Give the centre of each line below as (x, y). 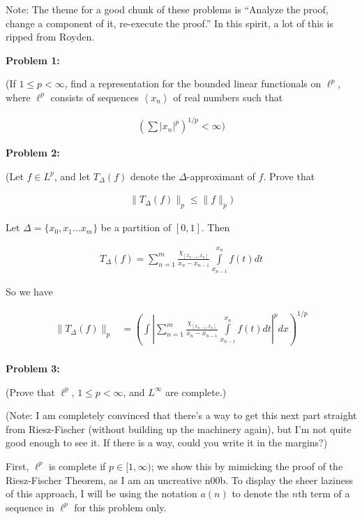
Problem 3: (33, 368)
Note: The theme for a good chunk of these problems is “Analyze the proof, (167, 9)
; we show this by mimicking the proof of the (247, 466)
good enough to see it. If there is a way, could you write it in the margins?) (167, 443)
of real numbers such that (228, 97)
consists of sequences (95, 97)
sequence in (30, 507)
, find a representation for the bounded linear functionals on (193, 83)
